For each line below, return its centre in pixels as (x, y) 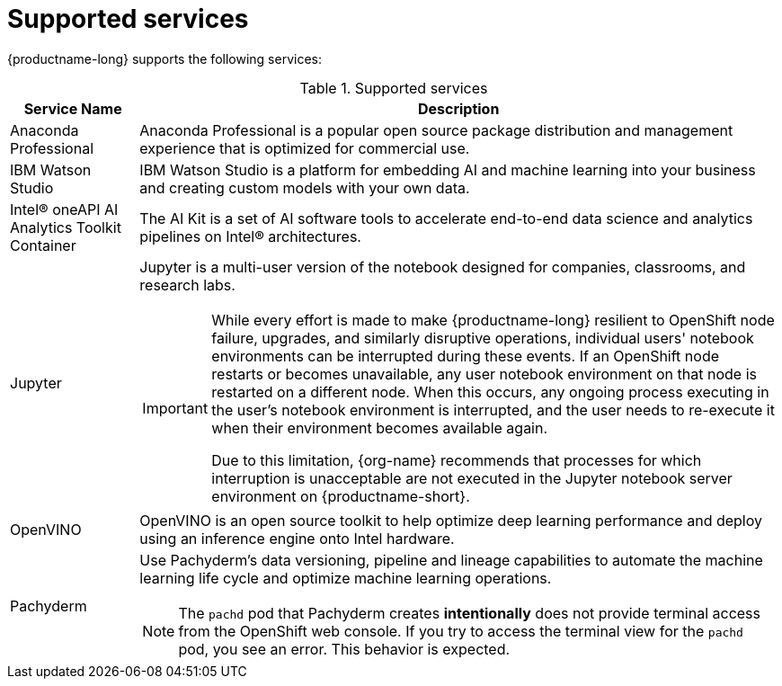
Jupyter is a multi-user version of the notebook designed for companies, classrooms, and (443, 267)
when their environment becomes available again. (380, 428)
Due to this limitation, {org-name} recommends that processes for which (457, 460)
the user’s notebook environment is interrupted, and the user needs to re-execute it (493, 410)
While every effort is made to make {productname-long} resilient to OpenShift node (493, 320)
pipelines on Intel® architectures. (250, 236)
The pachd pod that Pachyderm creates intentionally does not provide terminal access (469, 613)
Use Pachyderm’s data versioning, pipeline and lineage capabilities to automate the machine (451, 560)
